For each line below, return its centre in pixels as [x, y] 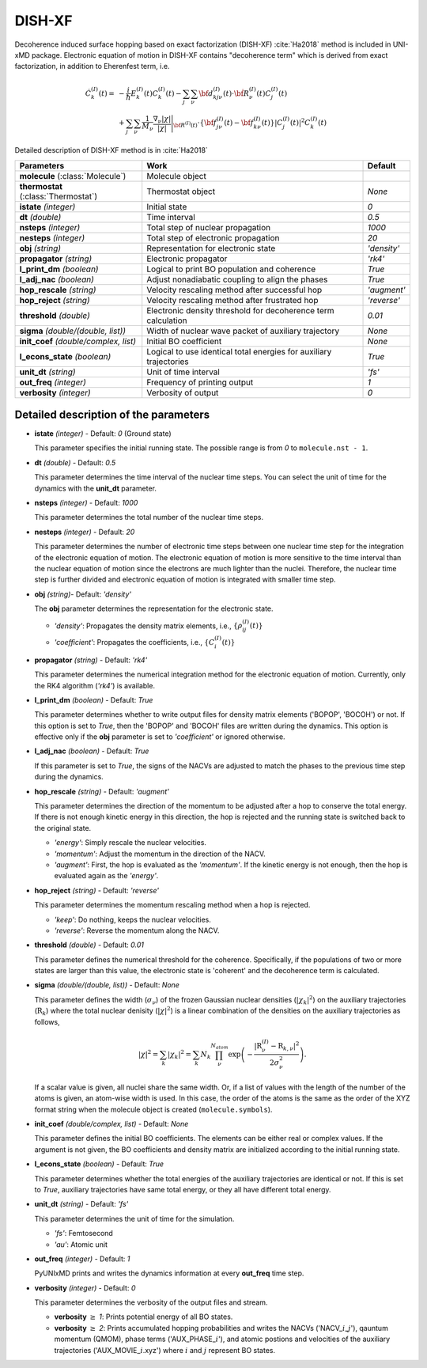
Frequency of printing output [200, 382]
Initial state [167, 207]
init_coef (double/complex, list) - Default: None [111, 1124]
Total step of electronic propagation [213, 237]
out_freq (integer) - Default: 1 [82, 1259]
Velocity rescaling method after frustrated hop [232, 300]
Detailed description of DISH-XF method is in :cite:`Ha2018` [111, 150]
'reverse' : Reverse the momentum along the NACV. [137, 930]
